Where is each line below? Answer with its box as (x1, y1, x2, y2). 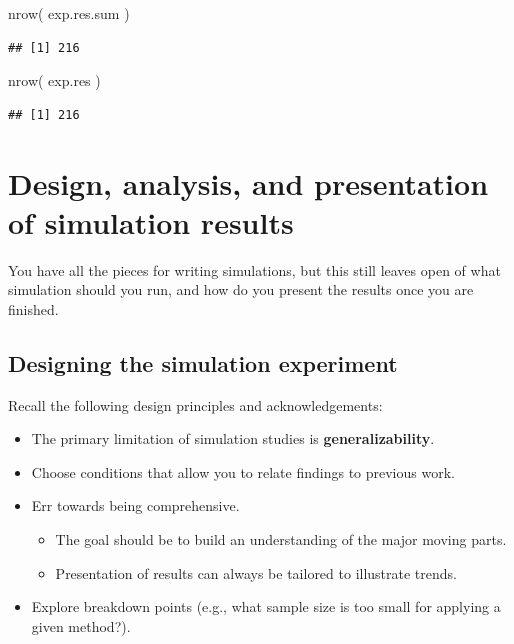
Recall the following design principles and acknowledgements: (8, 394, 383, 415)
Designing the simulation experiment (8, 347, 398, 378)
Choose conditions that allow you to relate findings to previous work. (31, 461, 455, 482)
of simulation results (8, 201, 294, 242)
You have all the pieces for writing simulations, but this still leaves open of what (8, 259, 501, 280)
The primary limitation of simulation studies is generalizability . (31, 428, 435, 449)
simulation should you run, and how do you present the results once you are (8, 279, 474, 300)
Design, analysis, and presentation (8, 162, 489, 203)
